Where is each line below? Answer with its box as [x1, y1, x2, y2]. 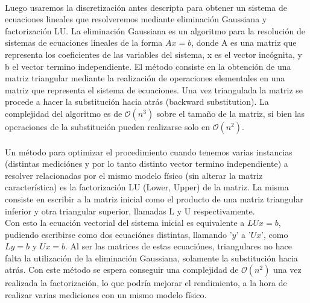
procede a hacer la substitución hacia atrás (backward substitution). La [5, 95, 269, 108]
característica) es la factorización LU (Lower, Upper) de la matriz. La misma [5, 181, 289, 193]
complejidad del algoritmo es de [5, 107, 122, 119]
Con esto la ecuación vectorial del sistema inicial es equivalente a [5, 216, 245, 229]
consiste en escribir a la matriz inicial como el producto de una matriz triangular [5, 192, 303, 205]
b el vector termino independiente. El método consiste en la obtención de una [5, 60, 291, 72]
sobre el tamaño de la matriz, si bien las [156, 107, 305, 119]
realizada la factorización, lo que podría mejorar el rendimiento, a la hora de [5, 276, 287, 289]
